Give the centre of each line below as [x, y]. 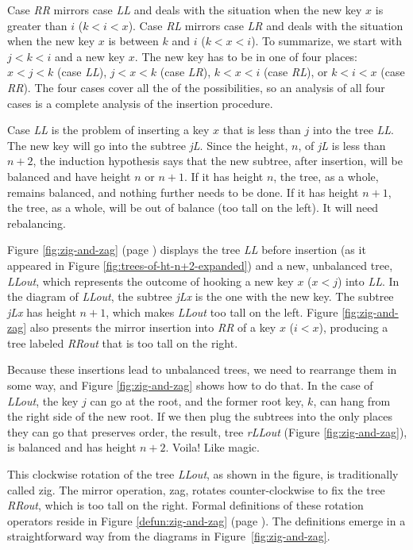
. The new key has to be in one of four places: [246, 56]
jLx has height [42, 312]
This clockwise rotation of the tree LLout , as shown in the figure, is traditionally [203, 474]
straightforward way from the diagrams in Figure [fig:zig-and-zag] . [169, 536]
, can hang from [352, 400]
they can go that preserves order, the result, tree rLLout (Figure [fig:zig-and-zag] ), [207, 431]
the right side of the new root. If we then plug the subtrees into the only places [200, 416]
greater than [37, 25]
